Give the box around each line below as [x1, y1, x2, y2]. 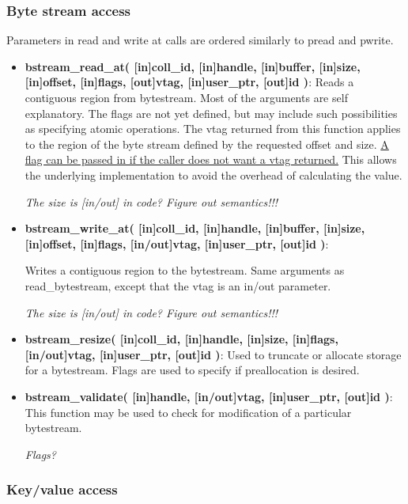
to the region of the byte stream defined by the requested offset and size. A [25, 135, 389, 152]
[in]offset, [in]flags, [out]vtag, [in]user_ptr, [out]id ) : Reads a [25, 74, 354, 90]
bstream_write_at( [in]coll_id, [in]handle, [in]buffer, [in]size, [25, 220, 365, 237]
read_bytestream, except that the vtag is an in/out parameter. [25, 277, 331, 294]
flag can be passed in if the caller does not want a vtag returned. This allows [25, 151, 397, 168]
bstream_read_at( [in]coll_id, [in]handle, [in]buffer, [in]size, [25, 58, 361, 74]
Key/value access [6, 479, 118, 499]
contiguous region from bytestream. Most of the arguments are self [25, 89, 348, 105]
